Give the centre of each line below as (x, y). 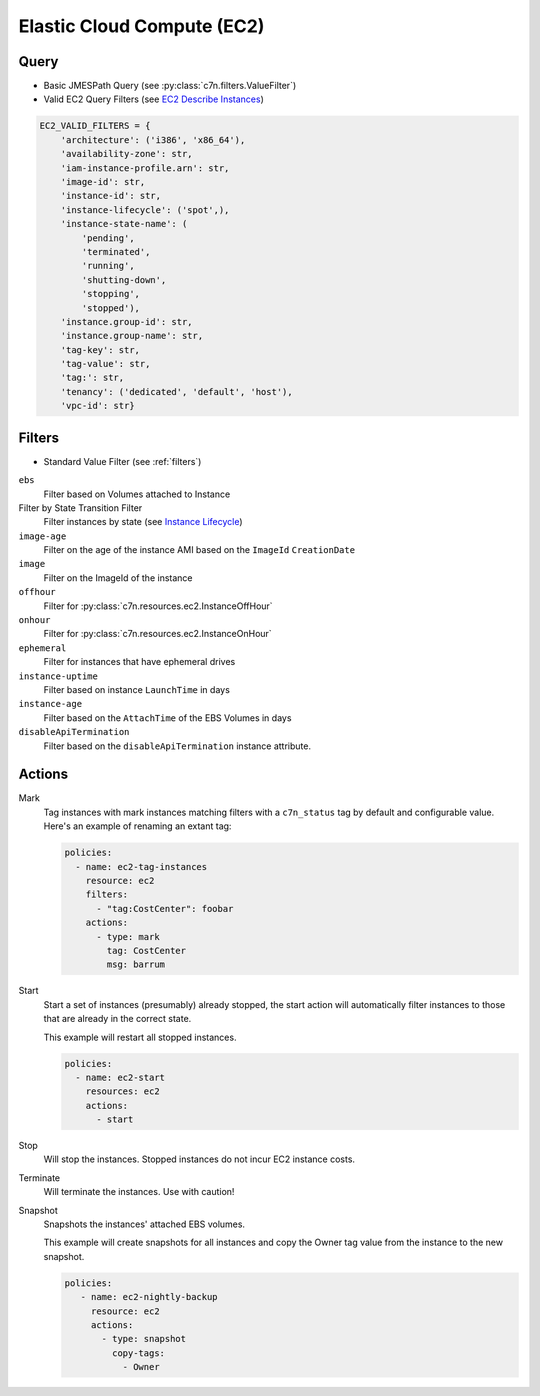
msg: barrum (135, 964)
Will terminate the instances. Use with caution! (139, 1192)
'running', (108, 266)
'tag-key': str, (100, 349)
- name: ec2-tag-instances (141, 866)
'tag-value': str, (105, 364)
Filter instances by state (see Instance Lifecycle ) (143, 522)
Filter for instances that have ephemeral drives (139, 662)
